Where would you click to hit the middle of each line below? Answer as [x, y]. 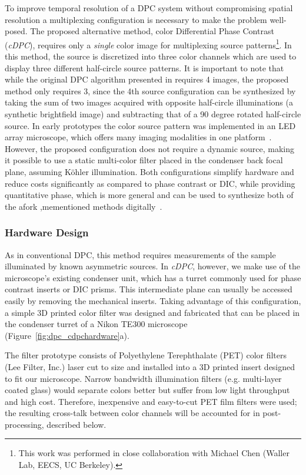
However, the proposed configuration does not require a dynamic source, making [150, 148]
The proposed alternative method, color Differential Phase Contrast [152, 31]
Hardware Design [47, 232]
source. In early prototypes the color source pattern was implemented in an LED [150, 125]
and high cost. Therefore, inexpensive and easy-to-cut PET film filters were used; [151, 401]
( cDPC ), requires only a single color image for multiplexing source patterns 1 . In [148, 44]
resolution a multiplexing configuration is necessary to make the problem [136, 19]
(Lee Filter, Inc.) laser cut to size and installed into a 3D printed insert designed [150, 366]
